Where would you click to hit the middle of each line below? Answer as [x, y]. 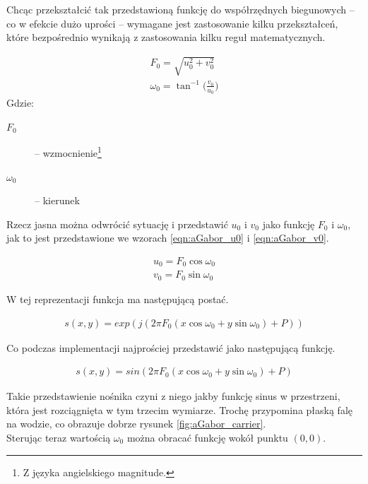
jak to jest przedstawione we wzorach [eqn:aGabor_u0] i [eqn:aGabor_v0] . [168, 238]
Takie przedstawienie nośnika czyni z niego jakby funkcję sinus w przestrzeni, [173, 396]
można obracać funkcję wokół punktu [207, 437]
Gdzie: [20, 103]
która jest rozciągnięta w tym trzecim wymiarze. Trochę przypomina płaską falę [179, 409]
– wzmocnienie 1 [68, 152]
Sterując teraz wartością [59, 437]
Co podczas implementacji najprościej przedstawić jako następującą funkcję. [171, 347]
